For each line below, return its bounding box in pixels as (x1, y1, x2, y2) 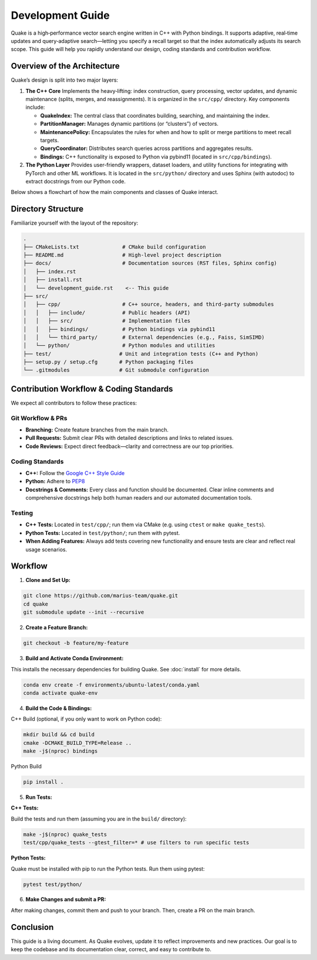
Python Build (11, 763, 42, 770)
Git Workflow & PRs (11, 414, 68, 422)
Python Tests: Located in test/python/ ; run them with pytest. (25, 529, 180, 536)
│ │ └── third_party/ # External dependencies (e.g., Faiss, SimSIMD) (23, 334, 265, 340)
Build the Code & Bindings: (25, 704, 92, 711)
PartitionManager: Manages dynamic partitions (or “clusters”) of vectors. (40, 121, 219, 128)
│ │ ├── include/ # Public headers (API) (23, 309, 191, 316)
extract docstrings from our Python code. (25, 178, 126, 185)
